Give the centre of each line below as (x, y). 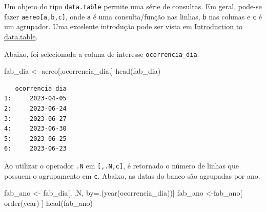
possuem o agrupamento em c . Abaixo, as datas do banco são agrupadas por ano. (132, 175)
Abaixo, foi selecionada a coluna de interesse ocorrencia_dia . (102, 54)
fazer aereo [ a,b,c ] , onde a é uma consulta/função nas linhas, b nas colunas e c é (133, 16)
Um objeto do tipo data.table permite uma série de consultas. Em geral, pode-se (133, 6)
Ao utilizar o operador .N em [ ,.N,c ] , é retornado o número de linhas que (121, 165)
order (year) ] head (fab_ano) (48, 203)
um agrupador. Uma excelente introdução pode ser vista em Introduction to (124, 26)
